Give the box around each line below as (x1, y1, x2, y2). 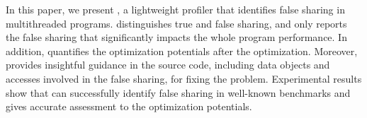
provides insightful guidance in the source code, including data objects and (6, 57, 330, 72)
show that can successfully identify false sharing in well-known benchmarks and (6, 85, 351, 100)
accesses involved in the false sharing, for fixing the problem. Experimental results (6, 71, 362, 85)
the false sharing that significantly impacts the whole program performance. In (6, 30, 347, 45)
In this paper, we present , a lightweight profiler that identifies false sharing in (6, 2, 345, 16)
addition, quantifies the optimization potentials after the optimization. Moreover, (6, 43, 358, 58)
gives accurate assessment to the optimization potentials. (6, 99, 252, 114)
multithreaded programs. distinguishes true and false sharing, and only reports (6, 16, 347, 30)
